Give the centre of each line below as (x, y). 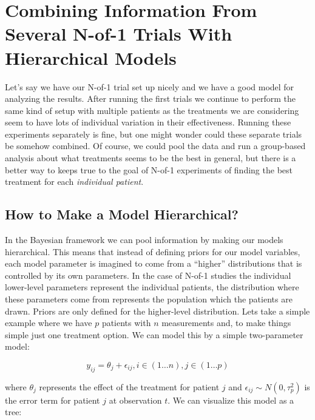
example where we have (49, 323)
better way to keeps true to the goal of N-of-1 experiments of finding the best (149, 169)
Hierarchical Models (91, 57)
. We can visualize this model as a (231, 400)
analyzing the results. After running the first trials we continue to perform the (150, 98)
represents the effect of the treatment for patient (129, 386)
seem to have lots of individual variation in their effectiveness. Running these (148, 122)
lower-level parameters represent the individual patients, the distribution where (152, 287)
